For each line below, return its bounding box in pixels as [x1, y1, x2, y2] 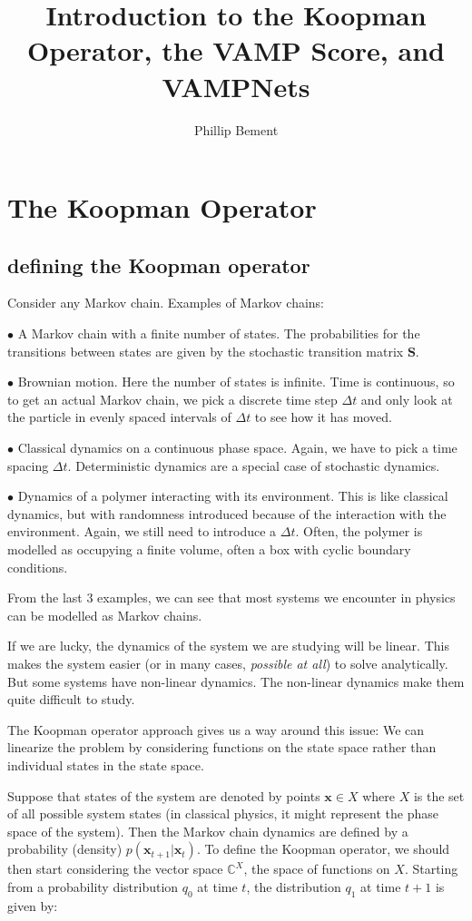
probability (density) [7, 839, 123, 858]
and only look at [360, 389, 453, 408]
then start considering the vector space [7, 859, 223, 878]
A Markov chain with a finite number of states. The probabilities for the [17, 324, 420, 343]
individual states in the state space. [7, 755, 204, 774]
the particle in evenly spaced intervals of [7, 407, 231, 426]
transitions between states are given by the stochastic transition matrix [7, 341, 404, 360]
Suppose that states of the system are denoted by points [7, 786, 320, 805]
